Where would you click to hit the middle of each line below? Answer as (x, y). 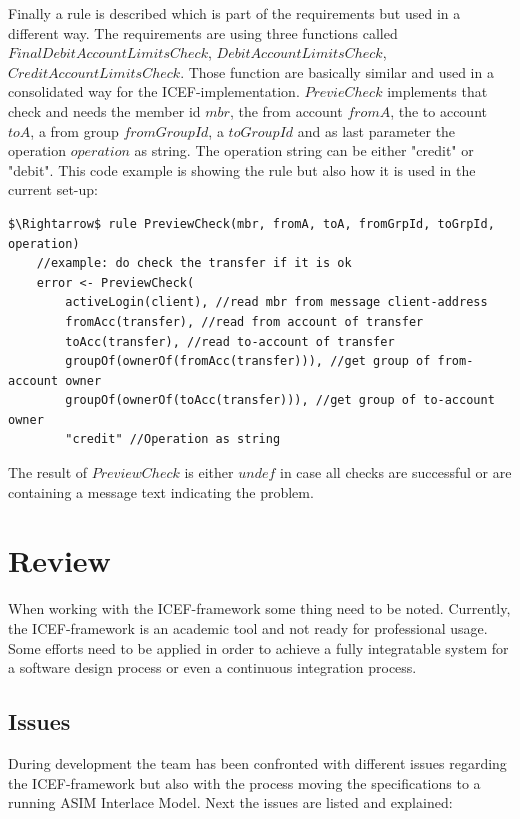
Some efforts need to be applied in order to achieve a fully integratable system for (258, 647)
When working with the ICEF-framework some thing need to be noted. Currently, (259, 608)
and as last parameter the (376, 130)
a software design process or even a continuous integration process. (212, 667)
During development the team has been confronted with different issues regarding (257, 762)
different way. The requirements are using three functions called (203, 32)
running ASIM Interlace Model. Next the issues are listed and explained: (230, 802)
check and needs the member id (104, 110)
